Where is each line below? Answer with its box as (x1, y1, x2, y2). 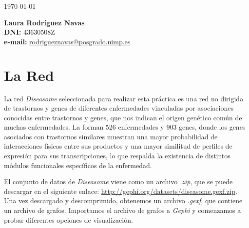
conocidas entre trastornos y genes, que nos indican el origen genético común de (4, 112, 242, 122)
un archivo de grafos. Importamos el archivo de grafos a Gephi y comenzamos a (4, 205, 241, 215)
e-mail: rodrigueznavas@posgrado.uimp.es (4, 36, 131, 46)
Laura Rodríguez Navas (4, 17, 85, 27)
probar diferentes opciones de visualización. (4, 214, 133, 225)
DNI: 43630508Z (4, 27, 55, 37)
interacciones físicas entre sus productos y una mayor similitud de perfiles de (4, 141, 232, 151)
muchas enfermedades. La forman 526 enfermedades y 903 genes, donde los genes (4, 122, 246, 132)
